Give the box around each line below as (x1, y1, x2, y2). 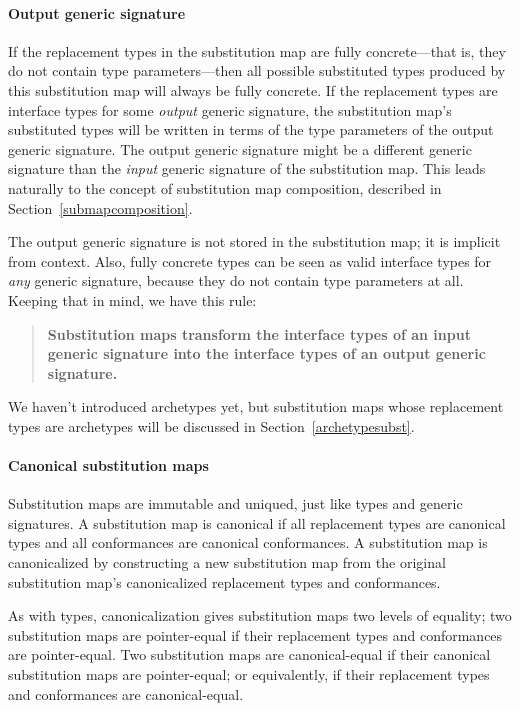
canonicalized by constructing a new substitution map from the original (8, 552, 446, 573)
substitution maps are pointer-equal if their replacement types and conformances (8, 624, 503, 645)
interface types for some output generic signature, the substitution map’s (8, 99, 452, 120)
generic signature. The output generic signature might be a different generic (8, 138, 472, 159)
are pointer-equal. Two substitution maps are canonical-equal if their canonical (8, 644, 491, 665)
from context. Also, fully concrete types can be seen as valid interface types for (8, 250, 492, 271)
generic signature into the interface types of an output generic (47, 343, 486, 364)
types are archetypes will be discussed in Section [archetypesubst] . (8, 415, 415, 436)
